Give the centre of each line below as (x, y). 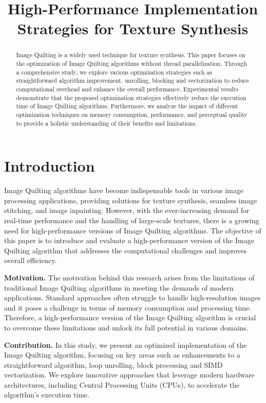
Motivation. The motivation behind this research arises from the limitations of (129, 277)
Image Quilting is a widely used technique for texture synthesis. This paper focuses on (131, 55)
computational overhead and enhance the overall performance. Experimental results (127, 89)
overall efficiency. (31, 260)
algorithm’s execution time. (47, 395)
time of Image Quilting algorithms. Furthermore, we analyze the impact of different (127, 106)
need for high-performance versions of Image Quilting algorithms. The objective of (133, 230)
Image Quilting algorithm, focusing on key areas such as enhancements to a (122, 355)
